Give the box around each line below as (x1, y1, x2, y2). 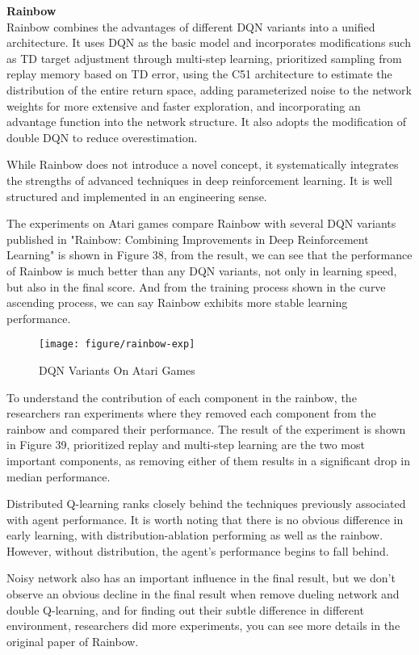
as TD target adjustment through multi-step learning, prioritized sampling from (6, 49, 402, 66)
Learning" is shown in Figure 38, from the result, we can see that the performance (6, 246, 413, 263)
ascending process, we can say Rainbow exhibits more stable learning (6, 294, 348, 311)
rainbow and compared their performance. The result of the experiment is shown (6, 420, 406, 437)
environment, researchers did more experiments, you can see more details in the (6, 617, 400, 634)
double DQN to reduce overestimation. (6, 128, 198, 145)
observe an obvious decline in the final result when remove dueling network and (6, 586, 400, 603)
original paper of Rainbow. (6, 632, 139, 649)
